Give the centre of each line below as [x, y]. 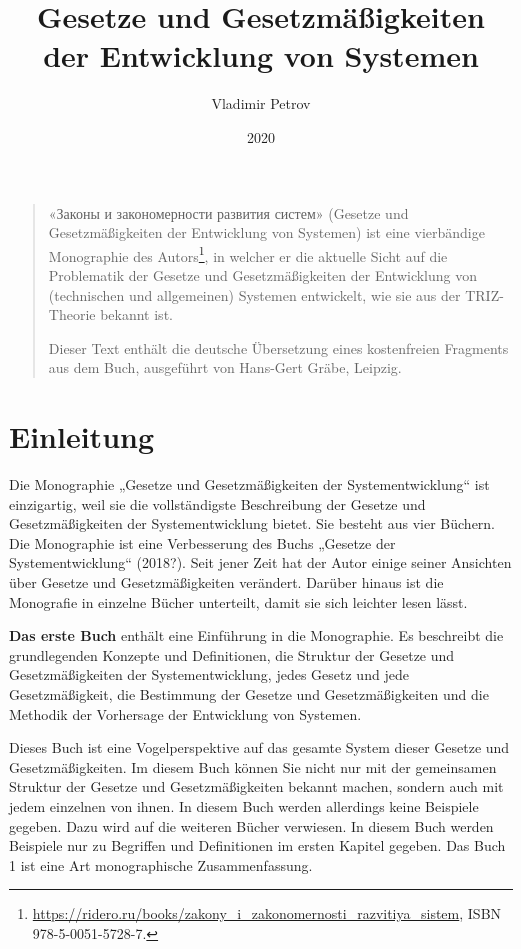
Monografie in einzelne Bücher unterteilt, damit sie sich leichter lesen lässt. [238, 601]
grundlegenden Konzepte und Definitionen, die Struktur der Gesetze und [232, 654]
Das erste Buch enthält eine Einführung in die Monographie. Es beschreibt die [256, 635]
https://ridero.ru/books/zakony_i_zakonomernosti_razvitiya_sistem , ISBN [267, 913]
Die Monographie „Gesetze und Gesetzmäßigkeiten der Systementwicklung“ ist [249, 484]
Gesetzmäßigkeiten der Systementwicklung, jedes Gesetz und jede [209, 674]
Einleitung [82, 436]
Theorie [72, 314]
